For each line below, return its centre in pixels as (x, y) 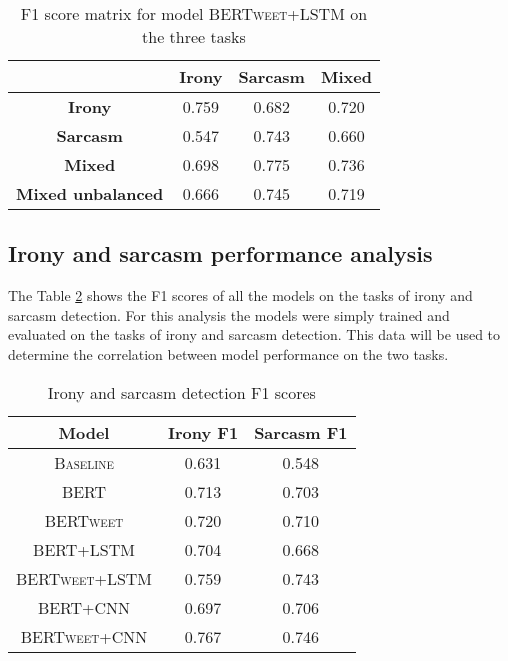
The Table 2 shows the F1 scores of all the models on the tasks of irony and (240, 295)
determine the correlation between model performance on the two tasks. (228, 353)
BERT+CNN (84, 607)
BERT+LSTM (84, 549)
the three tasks (194, 36)
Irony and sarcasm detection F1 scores (181, 392)
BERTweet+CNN (84, 636)
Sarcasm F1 (301, 432)
